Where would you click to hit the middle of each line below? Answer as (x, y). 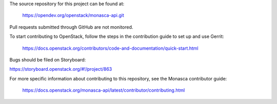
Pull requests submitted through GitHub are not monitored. (71, 27)
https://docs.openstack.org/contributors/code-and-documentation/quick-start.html (110, 48)
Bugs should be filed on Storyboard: (48, 59)
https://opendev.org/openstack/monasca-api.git (73, 15)
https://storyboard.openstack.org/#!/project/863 (61, 69)
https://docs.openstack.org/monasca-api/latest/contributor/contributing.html (104, 90)
